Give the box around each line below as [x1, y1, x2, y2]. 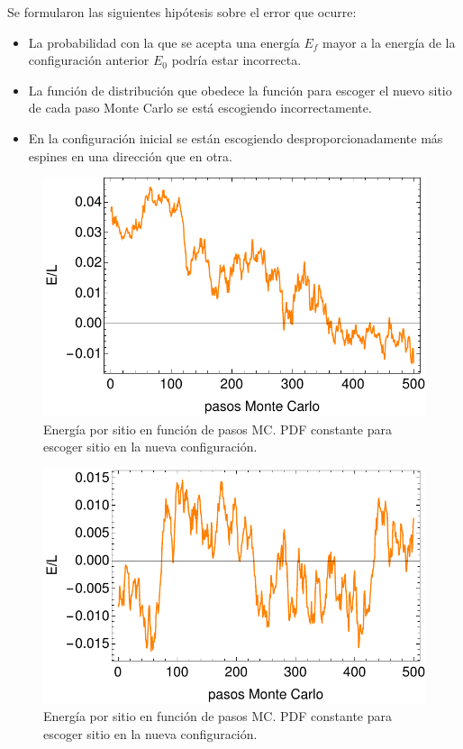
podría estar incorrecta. [171, 50, 302, 69]
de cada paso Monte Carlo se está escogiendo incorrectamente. [28, 98, 372, 117]
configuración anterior [28, 50, 150, 69]
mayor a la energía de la [322, 32, 456, 51]
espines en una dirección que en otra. [28, 146, 232, 165]
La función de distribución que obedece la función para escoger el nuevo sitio [28, 80, 452, 99]
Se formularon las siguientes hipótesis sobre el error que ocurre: [7, 3, 357, 21]
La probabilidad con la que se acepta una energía [28, 32, 300, 51]
